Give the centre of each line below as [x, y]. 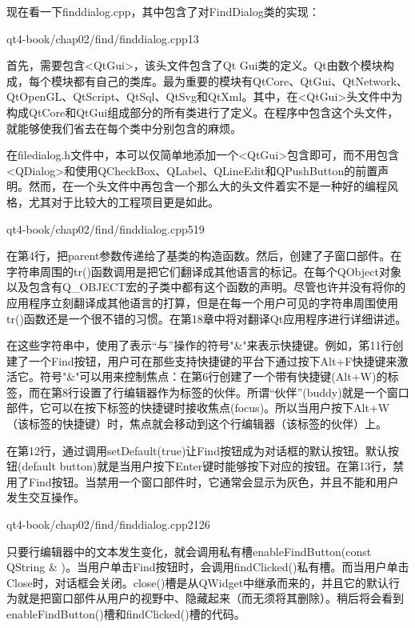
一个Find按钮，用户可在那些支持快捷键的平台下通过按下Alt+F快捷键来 [213, 360]
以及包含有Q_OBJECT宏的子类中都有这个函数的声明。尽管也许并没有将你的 [206, 287]
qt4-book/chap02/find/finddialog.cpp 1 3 [103, 38]
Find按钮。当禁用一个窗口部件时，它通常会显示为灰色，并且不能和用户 [213, 481]
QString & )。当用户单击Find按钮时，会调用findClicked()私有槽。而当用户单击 [208, 567]
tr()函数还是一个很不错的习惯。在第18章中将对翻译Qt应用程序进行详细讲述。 [207, 318]
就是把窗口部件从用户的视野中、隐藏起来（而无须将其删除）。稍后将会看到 [210, 598]
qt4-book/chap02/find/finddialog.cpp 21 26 [108, 524]
